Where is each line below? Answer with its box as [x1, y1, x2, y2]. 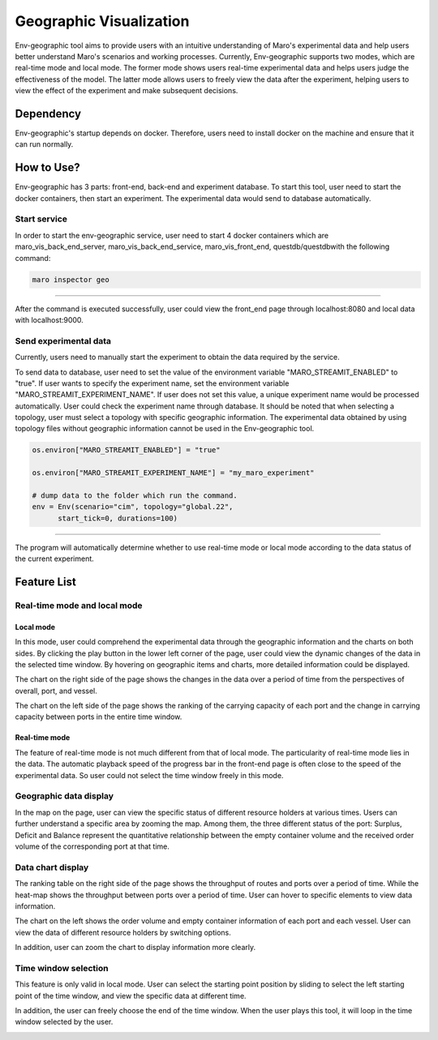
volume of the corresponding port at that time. [15, 841, 170, 851]
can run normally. [15, 139, 74, 149]
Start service [15, 213, 68, 225]
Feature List [15, 575, 76, 588]
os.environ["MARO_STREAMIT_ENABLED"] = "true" [32, 446, 221, 455]
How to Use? [15, 160, 80, 174]
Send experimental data [15, 335, 112, 346]
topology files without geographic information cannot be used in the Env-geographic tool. [15, 424, 315, 434]
